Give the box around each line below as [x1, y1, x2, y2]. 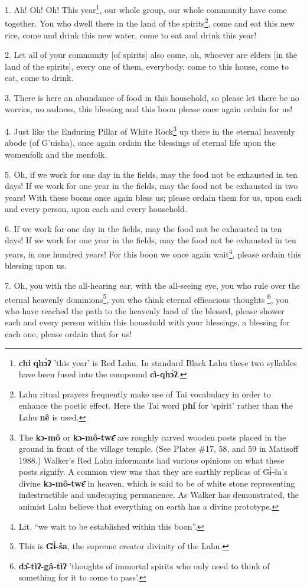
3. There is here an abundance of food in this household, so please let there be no [5, 91, 299, 103]
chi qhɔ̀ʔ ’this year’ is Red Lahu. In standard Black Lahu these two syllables [18, 356, 297, 368]
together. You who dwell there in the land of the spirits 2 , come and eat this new [5, 15, 295, 29]
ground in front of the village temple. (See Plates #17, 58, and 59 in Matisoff [18, 442, 299, 455]
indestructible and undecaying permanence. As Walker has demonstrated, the [18, 488, 299, 501]
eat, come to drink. [5, 71, 74, 84]
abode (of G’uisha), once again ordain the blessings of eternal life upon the [5, 136, 276, 149]
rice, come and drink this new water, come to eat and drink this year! [5, 28, 257, 41]
